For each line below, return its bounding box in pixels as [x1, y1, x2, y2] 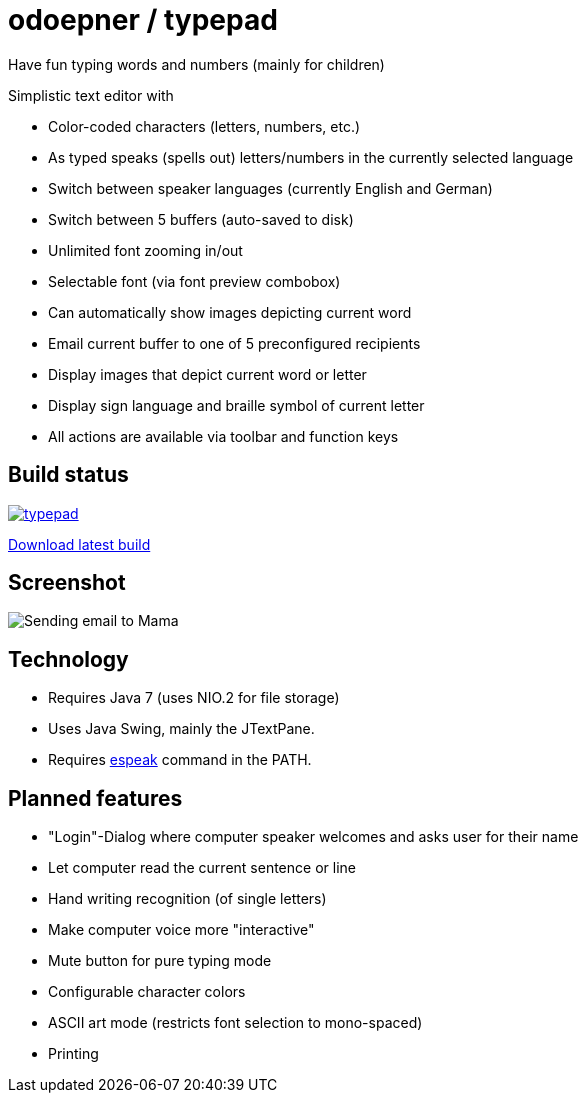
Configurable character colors [48, 983, 246, 1001]
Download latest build [8, 535, 151, 553]
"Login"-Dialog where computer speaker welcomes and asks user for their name [48, 828, 579, 846]
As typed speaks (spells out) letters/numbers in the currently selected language [48, 148, 574, 166]
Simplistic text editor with [8, 86, 174, 104]
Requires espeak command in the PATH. [48, 751, 312, 769]
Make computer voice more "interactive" [48, 921, 315, 939]
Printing [48, 1045, 99, 1063]
